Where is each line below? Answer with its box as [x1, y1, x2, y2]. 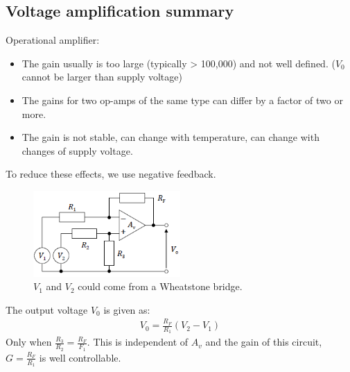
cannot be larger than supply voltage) [21, 69, 182, 84]
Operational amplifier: [6, 33, 100, 47]
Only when [6, 335, 52, 349]
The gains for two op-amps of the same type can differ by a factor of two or [21, 92, 343, 107]
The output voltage [6, 302, 88, 316]
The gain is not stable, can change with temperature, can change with [21, 130, 320, 144]
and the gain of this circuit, [205, 335, 322, 349]
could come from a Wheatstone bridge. [78, 279, 243, 294]
